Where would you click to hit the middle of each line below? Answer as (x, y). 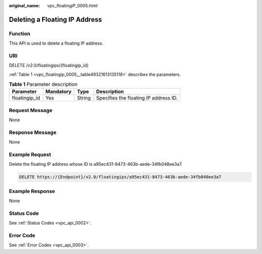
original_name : (25, 6)
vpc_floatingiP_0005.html (73, 6)
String (84, 98)
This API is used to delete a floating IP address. (56, 43)
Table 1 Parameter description (43, 84)
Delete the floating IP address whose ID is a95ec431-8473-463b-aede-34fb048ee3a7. (96, 164)
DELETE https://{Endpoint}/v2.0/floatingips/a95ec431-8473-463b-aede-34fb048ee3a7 (120, 177)
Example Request (30, 155)
